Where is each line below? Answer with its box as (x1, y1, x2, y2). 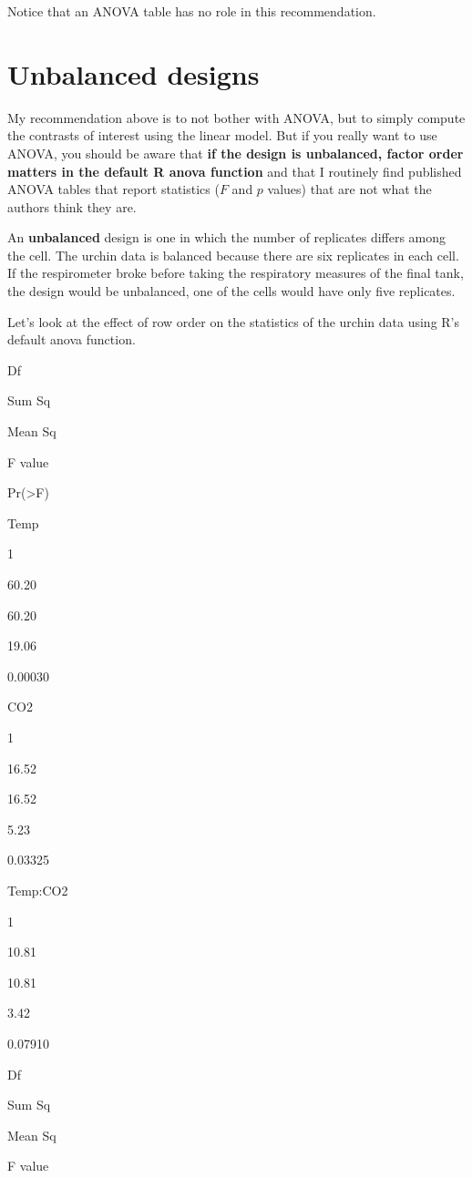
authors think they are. (7, 197, 137, 216)
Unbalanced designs (7, 55, 260, 92)
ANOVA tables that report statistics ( (7, 179, 220, 199)
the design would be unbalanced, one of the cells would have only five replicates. (7, 282, 456, 301)
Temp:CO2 (7, 880, 68, 899)
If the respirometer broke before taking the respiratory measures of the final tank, (7, 263, 464, 282)
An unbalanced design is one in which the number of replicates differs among (7, 228, 446, 247)
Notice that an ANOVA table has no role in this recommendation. (7, 2, 376, 20)
